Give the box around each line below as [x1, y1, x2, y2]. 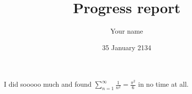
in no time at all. [138, 79, 189, 89]
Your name [110, 26, 143, 36]
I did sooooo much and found [4, 79, 92, 89]
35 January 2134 [102, 42, 152, 52]
